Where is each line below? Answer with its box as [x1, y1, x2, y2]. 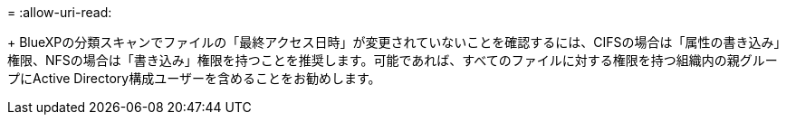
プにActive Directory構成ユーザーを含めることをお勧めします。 [7, 70, 381, 86]
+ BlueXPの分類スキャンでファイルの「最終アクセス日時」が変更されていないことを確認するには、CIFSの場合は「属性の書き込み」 [7, 34, 781, 50]
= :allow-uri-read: [7, 5, 112, 20]
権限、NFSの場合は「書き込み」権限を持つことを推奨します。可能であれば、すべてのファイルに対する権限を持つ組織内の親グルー [7, 52, 778, 68]
